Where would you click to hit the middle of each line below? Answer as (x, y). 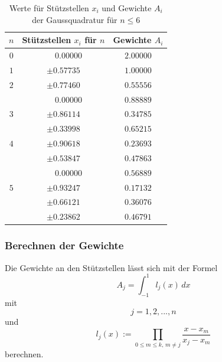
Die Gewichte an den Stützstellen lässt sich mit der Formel (111, 267)
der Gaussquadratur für (75, 19)
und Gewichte (127, 8)
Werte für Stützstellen (49, 8)
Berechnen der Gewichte (64, 245)
